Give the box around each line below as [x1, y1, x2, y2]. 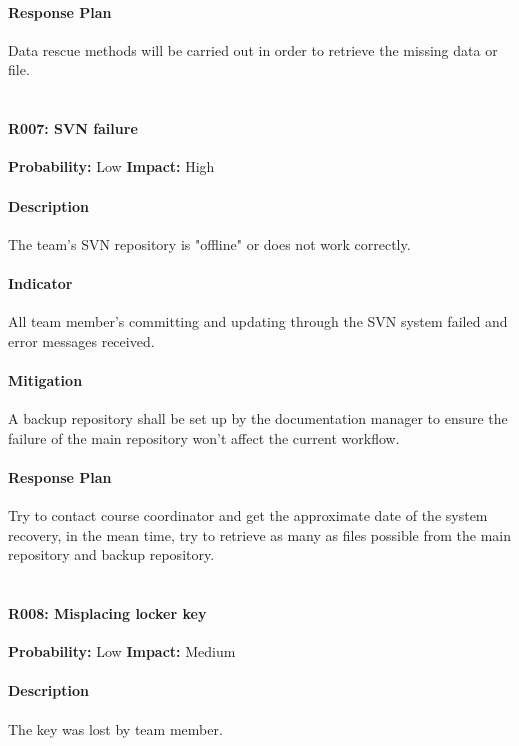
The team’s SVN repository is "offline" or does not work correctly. [8, 233, 411, 254]
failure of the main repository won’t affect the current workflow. [8, 427, 400, 448]
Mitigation [8, 369, 83, 390]
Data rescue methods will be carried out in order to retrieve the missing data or [8, 39, 498, 60]
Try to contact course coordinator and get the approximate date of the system [8, 505, 488, 526]
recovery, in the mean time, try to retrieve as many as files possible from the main [8, 524, 512, 545]
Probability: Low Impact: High [8, 156, 215, 177]
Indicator [8, 272, 73, 293]
